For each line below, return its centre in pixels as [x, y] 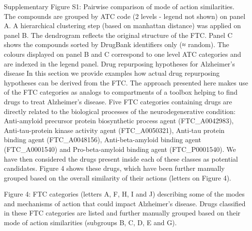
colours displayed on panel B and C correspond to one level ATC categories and [123, 54]
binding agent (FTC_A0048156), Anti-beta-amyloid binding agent [103, 140]
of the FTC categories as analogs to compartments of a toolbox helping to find [121, 92]
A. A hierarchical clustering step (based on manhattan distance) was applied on [122, 25]
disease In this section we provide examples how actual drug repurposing [112, 73]
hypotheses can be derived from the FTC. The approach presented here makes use [126, 82]
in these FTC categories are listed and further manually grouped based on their [122, 213]
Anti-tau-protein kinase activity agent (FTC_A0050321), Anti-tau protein [114, 130]
